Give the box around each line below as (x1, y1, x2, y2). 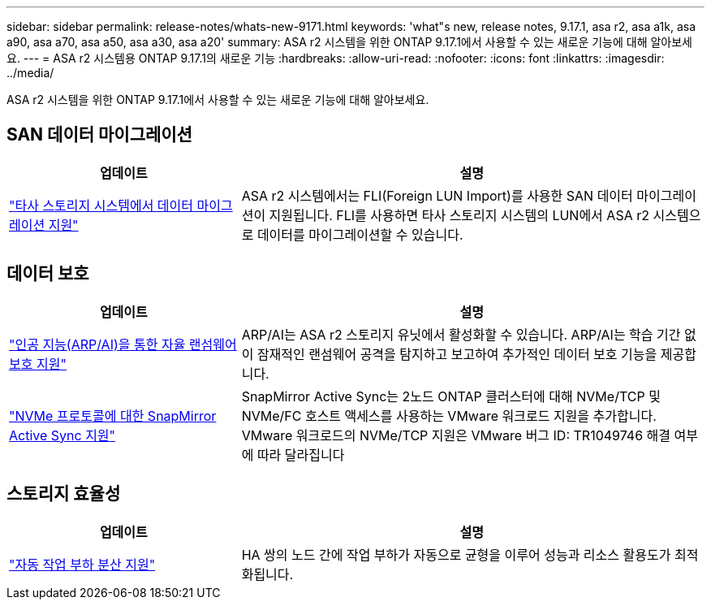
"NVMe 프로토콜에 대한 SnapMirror (9, 407, 217, 424)
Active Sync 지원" (9, 426, 116, 444)
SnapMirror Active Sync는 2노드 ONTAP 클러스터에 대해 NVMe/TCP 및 (241, 387, 661, 405)
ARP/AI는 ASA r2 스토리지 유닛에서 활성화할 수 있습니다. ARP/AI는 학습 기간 (241, 326, 681, 343)
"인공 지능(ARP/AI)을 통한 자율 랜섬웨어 (9, 335, 237, 353)
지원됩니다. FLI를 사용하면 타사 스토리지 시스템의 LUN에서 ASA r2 (269, 206, 649, 223)
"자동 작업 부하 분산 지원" (9, 556, 156, 573)
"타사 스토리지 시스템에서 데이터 (9, 197, 194, 214)
